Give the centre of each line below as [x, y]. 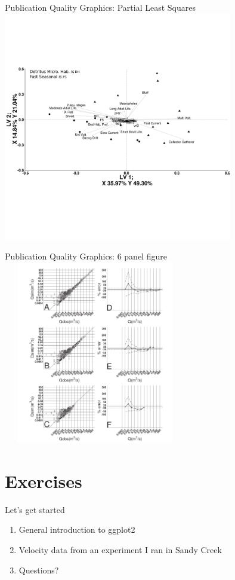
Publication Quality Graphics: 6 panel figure [86, 256]
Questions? [39, 570]
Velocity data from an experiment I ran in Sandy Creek [120, 549]
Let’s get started [35, 509]
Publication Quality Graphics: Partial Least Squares [100, 7]
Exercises [44, 480]
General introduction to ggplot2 [77, 529]
